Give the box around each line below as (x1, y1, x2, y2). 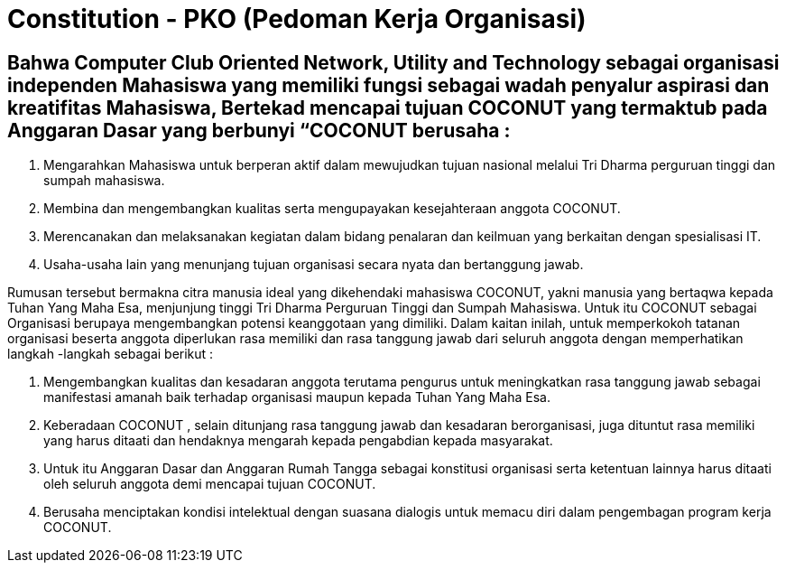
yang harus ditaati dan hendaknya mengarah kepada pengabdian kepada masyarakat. (43, 433, 553, 449)
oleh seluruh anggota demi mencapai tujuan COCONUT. (43, 476, 376, 492)
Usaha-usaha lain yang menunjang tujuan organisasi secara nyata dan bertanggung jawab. (43, 257, 584, 273)
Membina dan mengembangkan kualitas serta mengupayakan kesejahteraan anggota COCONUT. (43, 201, 621, 217)
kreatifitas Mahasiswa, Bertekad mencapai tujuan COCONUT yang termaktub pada (7, 96, 768, 119)
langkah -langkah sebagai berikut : (7, 346, 214, 362)
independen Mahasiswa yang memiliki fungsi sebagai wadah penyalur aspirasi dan (7, 73, 770, 97)
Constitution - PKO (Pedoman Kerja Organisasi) (7, 4, 587, 34)
